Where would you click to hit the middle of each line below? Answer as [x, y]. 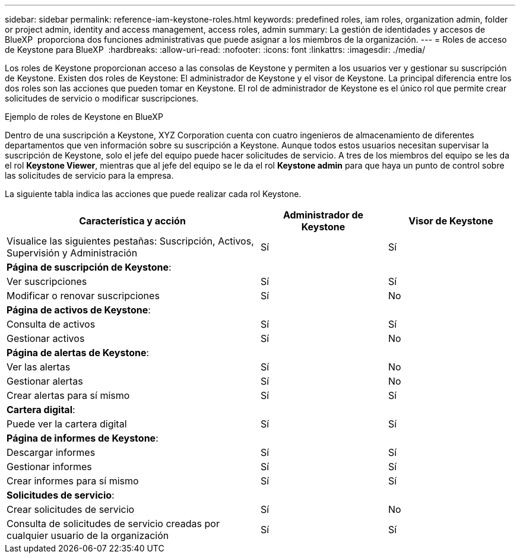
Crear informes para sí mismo [73, 481]
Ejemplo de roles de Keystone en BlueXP [84, 117]
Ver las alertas [39, 367]
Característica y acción [132, 221]
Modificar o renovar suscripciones [83, 296]
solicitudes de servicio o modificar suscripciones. [102, 98]
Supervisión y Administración [72, 253]
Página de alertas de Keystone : [78, 353]
